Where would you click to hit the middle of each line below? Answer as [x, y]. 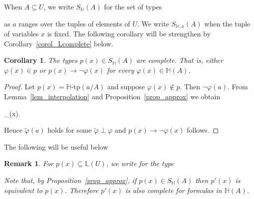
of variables [21, 34]
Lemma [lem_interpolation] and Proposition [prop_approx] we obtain [112, 97]
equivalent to [23, 190]
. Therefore [82, 190]
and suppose [126, 87]
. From [238, 87]
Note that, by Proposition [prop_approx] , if [70, 180]
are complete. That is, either [180, 60]
